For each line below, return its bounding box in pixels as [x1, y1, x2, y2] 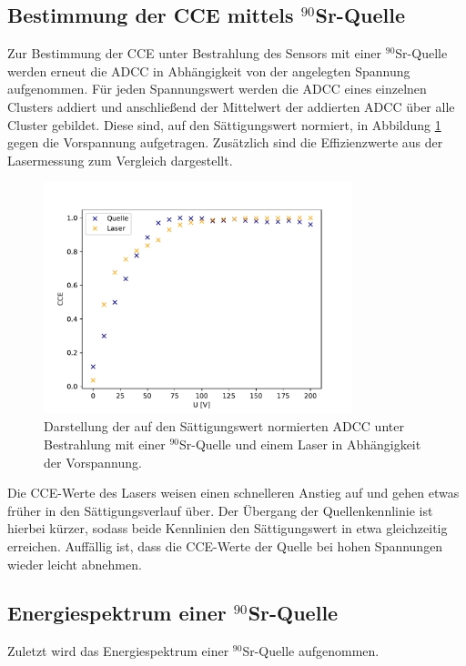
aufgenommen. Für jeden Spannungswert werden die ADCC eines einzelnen [7, 79, 427, 98]
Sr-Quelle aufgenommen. [242, 641, 380, 661]
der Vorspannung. [44, 452, 142, 471]
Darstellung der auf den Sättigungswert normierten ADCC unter [44, 417, 404, 436]
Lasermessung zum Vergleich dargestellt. [7, 150, 233, 169]
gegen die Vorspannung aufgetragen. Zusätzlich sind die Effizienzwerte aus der [7, 133, 443, 152]
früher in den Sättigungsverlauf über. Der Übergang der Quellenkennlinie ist [7, 500, 433, 520]
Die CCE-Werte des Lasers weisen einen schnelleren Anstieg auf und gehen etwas [7, 483, 460, 502]
